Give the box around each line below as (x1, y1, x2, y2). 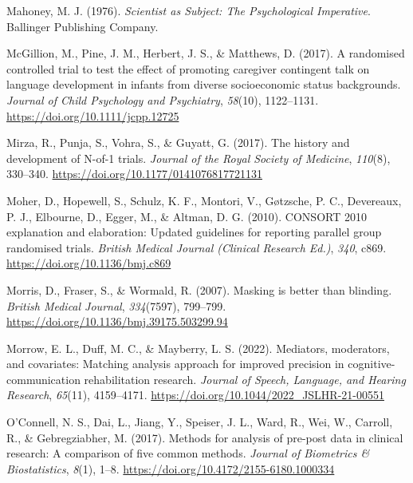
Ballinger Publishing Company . (6, 18, 159, 34)
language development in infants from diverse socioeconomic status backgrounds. (6, 76, 401, 93)
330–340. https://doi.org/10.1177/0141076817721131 (6, 165, 262, 182)
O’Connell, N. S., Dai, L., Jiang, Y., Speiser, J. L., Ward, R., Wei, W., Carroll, (6, 414, 393, 430)
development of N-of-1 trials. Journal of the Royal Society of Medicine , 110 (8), (6, 149, 391, 166)
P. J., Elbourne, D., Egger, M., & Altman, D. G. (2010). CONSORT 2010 (6, 208, 367, 224)
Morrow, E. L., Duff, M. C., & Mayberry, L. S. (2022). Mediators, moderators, (6, 339, 390, 356)
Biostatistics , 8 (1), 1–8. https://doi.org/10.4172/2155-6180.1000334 (6, 460, 335, 477)
